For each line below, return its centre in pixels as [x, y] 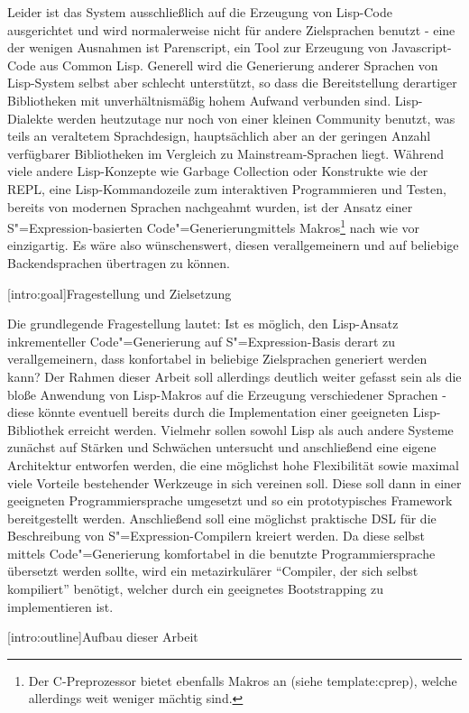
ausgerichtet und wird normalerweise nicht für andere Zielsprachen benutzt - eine [231, 29]
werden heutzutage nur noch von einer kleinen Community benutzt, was [256, 118]
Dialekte [30, 118]
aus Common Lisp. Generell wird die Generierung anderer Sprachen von [239, 65]
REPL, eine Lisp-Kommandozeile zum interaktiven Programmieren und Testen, [227, 188]
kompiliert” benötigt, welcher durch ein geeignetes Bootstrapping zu [196, 589]
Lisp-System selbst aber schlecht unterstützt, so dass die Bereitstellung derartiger [232, 83]
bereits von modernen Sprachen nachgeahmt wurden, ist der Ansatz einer [210, 206]
